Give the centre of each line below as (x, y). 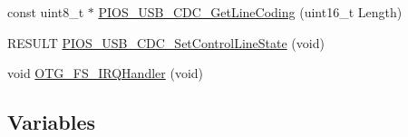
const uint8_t (46, 12)
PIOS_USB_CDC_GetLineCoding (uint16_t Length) (250, 12)
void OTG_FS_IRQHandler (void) (106, 73)
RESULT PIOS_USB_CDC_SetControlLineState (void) (166, 42)
